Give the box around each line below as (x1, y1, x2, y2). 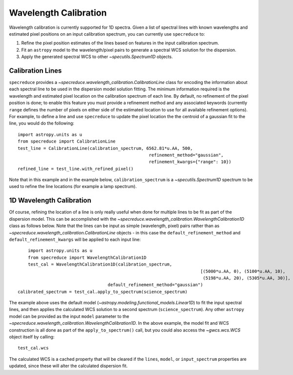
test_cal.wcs (18, 345, 49, 351)
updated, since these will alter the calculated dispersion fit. (9, 363, 128, 369)
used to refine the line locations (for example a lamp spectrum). (9, 184, 137, 189)
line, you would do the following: (9, 120, 74, 126)
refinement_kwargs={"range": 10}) (148, 159, 231, 165)
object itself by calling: (9, 334, 55, 340)
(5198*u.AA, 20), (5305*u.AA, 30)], (203, 275, 291, 281)
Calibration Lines (9, 66, 62, 75)
